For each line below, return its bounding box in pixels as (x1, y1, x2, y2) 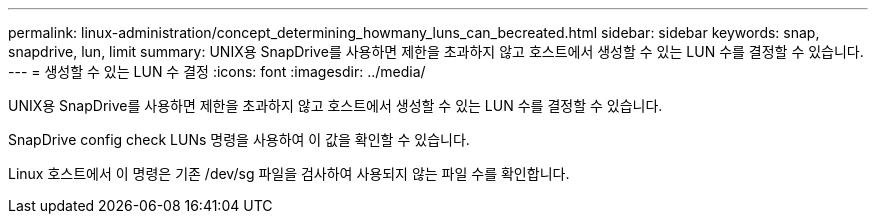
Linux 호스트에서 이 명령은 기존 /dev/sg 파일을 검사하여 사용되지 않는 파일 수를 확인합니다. (8, 165, 570, 182)
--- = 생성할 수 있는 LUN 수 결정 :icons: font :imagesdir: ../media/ (8, 63, 426, 80)
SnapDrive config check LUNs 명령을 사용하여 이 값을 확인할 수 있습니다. (8, 131, 470, 148)
